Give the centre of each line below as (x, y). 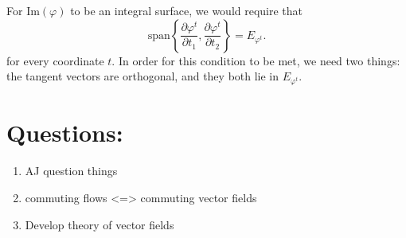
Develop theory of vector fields (100, 224)
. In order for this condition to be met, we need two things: (256, 60)
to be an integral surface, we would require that (187, 10)
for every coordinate (55, 60)
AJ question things (71, 171)
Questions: (65, 133)
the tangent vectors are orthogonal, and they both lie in (143, 76)
